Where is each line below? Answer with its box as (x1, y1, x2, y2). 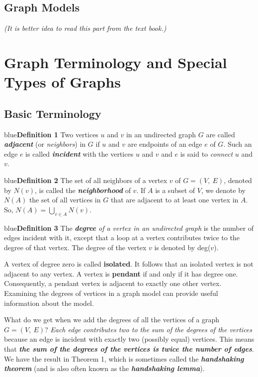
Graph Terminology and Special (4, 52, 227, 72)
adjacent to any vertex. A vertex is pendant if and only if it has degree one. (4, 268, 238, 279)
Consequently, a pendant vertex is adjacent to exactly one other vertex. (4, 278, 222, 288)
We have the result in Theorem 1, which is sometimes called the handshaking (4, 353, 244, 364)
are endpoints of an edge (127, 139, 202, 149)
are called (206, 129, 235, 139)
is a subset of (155, 185, 195, 195)
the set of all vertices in (29, 194, 101, 205)
